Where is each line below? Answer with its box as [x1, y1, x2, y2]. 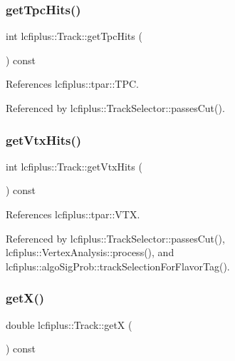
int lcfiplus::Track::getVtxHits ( [6, 158, 142, 173]
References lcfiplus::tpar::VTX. [6, 207, 140, 221]
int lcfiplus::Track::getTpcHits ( [6, 29, 142, 44]
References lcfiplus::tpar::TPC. [6, 76, 139, 91]
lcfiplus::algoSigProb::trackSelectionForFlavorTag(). [6, 258, 230, 273]
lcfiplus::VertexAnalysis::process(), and [6, 245, 174, 260]
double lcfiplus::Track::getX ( [6, 317, 132, 332]
